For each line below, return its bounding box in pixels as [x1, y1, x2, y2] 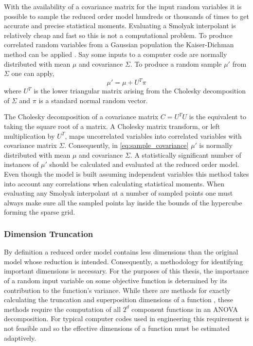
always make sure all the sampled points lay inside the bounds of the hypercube [4, 197, 242, 207]
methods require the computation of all [4, 304, 121, 314]
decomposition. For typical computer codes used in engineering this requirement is [4, 313, 249, 324]
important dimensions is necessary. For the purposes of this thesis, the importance [4, 266, 249, 276]
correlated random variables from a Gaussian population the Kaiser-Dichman [4, 39, 234, 50]
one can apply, [11, 68, 54, 78]
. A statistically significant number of [130, 149, 241, 160]
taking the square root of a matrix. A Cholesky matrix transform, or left [4, 121, 220, 131]
